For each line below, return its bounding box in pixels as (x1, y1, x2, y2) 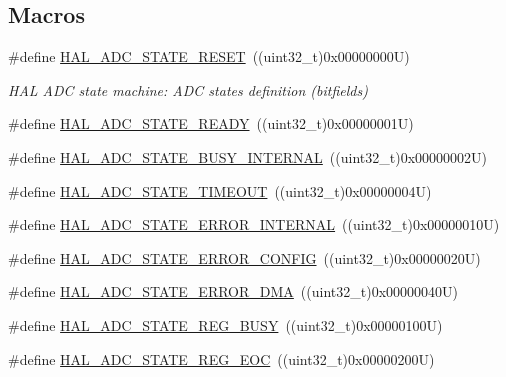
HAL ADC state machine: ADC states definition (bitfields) (8, 79, 368, 100)
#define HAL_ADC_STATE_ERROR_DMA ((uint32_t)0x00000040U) (8, 281, 458, 302)
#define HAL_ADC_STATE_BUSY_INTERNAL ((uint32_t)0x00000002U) (8, 146, 487, 167)
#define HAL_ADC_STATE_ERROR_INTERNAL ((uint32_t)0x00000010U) (8, 214, 500, 235)
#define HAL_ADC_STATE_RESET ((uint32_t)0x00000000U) (8, 46, 410, 67)
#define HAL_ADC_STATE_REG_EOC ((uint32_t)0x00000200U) (8, 348, 435, 369)
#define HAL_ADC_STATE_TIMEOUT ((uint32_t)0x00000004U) (8, 180, 432, 201)
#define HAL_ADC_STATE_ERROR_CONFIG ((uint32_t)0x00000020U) (8, 247, 481, 268)
